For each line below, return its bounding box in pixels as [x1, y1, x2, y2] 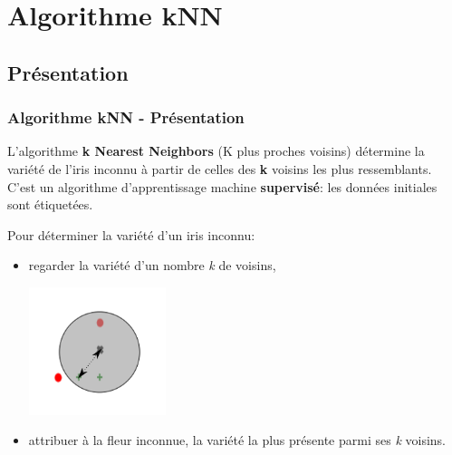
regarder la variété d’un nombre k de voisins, [28, 256, 276, 275]
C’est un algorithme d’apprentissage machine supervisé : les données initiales [7, 177, 438, 196]
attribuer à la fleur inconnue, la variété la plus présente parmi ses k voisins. [28, 431, 446, 450]
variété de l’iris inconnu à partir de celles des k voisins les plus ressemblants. [7, 159, 432, 178]
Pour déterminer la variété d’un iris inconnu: [7, 225, 255, 244]
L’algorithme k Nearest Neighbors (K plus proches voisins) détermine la [7, 141, 425, 160]
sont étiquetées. [7, 195, 93, 214]
